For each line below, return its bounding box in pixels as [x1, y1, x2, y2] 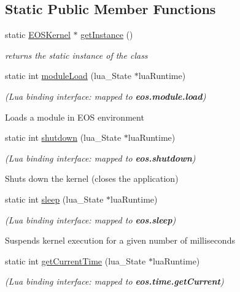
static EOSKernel [5, 28, 71, 41]
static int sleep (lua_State [5, 192, 104, 205]
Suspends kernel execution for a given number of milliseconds [5, 234, 235, 247]
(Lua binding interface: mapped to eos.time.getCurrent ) [5, 275, 224, 288]
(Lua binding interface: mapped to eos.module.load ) [5, 89, 206, 102]
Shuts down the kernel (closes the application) [5, 172, 179, 185]
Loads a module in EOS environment [5, 110, 144, 123]
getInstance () [80, 28, 133, 41]
